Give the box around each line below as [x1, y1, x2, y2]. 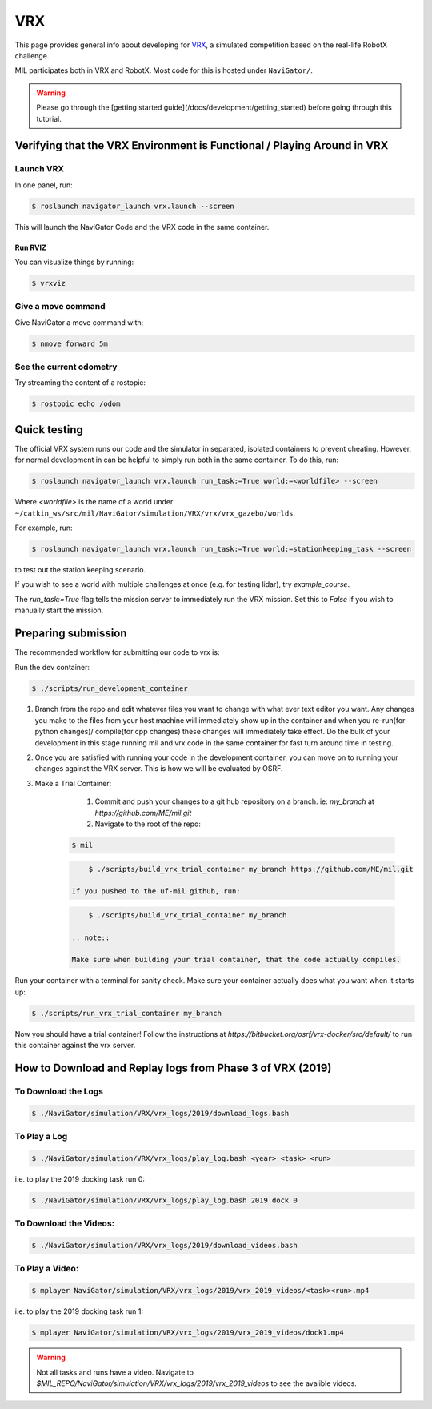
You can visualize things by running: [14, 257, 134, 267]
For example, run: [14, 523, 73, 532]
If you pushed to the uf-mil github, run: [71, 887, 241, 896]
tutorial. [36, 114, 62, 123]
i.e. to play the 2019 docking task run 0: [14, 1174, 146, 1184]
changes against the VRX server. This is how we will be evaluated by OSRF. [34, 764, 283, 773]
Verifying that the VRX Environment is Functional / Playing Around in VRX [14, 138, 389, 152]
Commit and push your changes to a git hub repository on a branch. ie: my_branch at [94, 797, 375, 806]
